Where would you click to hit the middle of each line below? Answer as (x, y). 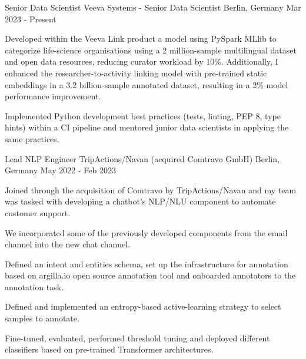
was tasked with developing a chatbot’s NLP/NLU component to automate (140, 201)
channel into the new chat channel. (68, 244)
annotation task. (34, 286)
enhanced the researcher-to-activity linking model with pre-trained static (136, 73)
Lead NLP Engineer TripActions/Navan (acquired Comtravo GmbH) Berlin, (142, 158)
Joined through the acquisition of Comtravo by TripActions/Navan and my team (151, 189)
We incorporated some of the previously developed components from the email (146, 232)
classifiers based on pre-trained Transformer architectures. (109, 349)
